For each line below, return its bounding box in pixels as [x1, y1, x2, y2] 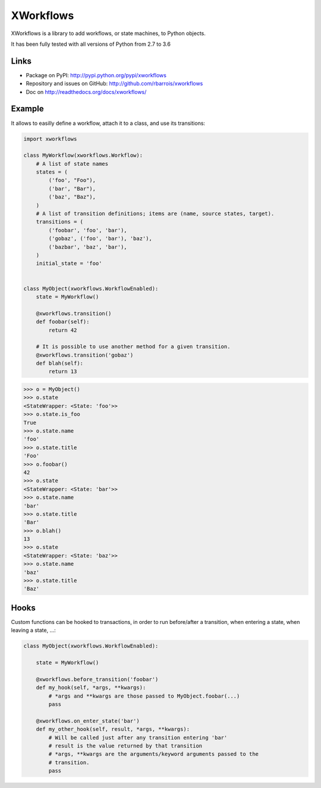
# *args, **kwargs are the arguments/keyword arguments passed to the [48, 751, 259, 758]
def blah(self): [36, 360, 83, 367]
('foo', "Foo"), [48, 177, 96, 184]
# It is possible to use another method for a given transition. [36, 343, 231, 350]
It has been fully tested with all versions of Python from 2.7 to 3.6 [11, 40, 171, 48]
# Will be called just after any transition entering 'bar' [48, 734, 228, 741]
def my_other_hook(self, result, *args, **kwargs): [36, 726, 190, 733]
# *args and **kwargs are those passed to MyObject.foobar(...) [48, 692, 240, 699]
